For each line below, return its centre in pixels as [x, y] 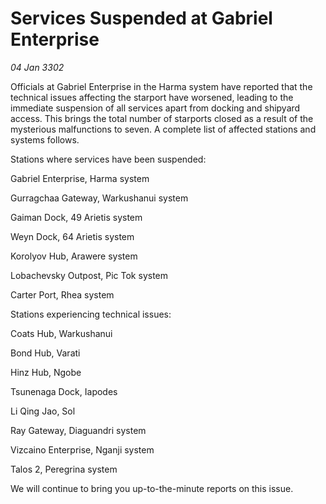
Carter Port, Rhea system [62, 294]
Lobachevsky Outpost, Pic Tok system [89, 275]
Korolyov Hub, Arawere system [74, 256]
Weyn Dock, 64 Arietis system [72, 236]
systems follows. [45, 139]
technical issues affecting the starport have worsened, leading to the [152, 97]
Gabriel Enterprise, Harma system [80, 178]
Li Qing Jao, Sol [43, 411]
